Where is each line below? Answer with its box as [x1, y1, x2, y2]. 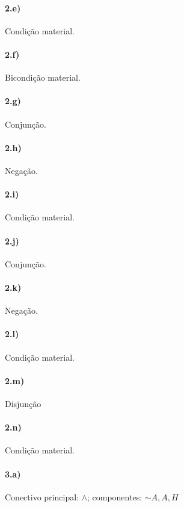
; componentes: [87, 490, 143, 503]
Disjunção [5, 397, 41, 409]
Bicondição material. [5, 71, 81, 84]
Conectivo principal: [5, 490, 79, 503]
